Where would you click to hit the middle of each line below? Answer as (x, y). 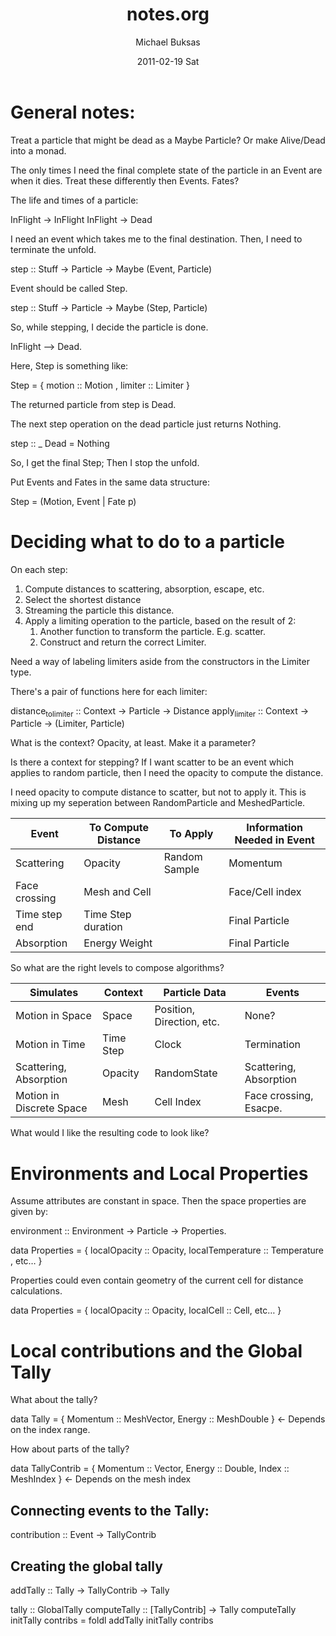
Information (275, 828)
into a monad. (38, 150)
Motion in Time (50, 1045)
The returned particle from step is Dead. (93, 404)
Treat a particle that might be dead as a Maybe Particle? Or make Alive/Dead (168, 140)
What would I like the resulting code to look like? (110, 1133)
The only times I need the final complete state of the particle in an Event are (166, 170)
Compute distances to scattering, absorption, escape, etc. (144, 589)
